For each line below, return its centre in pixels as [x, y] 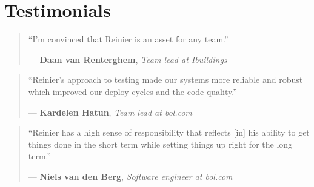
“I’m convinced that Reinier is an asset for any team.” [128, 39]
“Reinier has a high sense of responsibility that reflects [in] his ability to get [169, 132]
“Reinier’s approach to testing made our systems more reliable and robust [165, 80]
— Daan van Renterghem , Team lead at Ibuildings [128, 59]
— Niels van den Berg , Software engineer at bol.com [130, 176]
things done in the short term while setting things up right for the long [160, 144]
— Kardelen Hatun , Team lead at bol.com [110, 112]
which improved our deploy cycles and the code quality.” [132, 91]
